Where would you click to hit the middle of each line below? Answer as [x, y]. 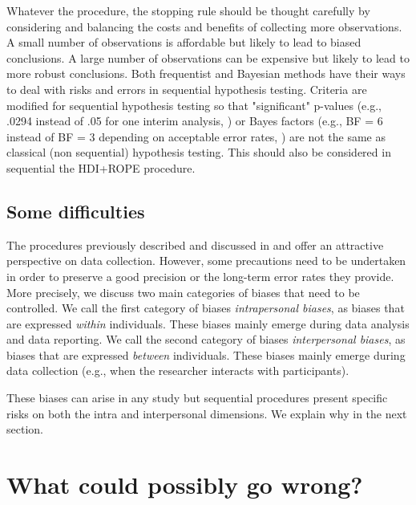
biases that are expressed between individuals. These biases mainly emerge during [206, 354]
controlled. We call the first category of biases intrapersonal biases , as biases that [206, 308]
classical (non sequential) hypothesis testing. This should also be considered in [199, 152]
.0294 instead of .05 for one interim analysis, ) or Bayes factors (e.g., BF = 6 [195, 121]
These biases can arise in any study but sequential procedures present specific [197, 398]
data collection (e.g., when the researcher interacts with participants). [178, 371]
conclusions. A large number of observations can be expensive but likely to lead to [208, 57]
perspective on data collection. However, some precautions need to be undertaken [206, 261]
